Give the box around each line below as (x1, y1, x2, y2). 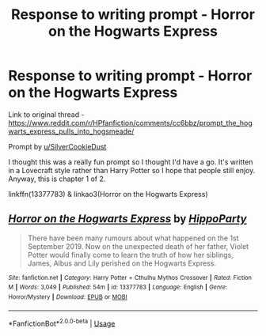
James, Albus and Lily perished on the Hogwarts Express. (27, 259, 216, 268)
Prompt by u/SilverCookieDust (8, 142, 107, 151)
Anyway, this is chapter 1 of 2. (8, 174, 106, 183)
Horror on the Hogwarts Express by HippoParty (8, 212, 247, 226)
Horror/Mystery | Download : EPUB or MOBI (8, 293, 128, 301)
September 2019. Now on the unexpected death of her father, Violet (27, 241, 249, 251)
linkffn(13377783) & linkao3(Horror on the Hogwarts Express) (8, 189, 208, 198)
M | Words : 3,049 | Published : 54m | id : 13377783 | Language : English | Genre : (8, 283, 228, 292)
